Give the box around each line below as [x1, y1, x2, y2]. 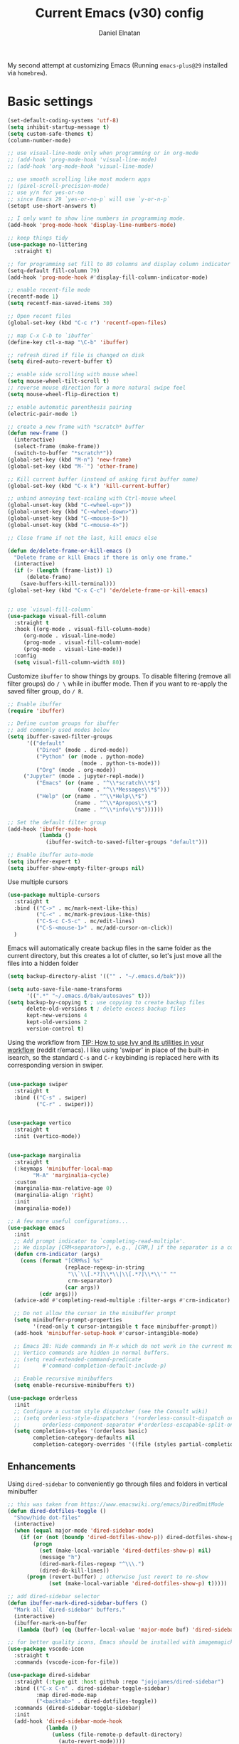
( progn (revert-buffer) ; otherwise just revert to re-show [26, 1573, 208, 1580]
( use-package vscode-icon [7, 1645, 84, 1653]
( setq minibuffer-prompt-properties [14, 1317, 122, 1324]
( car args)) [64, 1284, 100, 1291]
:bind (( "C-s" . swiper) [14, 1094, 87, 1101]
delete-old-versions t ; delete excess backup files [26, 1005, 186, 1013]
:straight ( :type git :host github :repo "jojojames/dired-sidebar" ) [14, 1678, 224, 1685]
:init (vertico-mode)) [14, 1133, 81, 1140]
